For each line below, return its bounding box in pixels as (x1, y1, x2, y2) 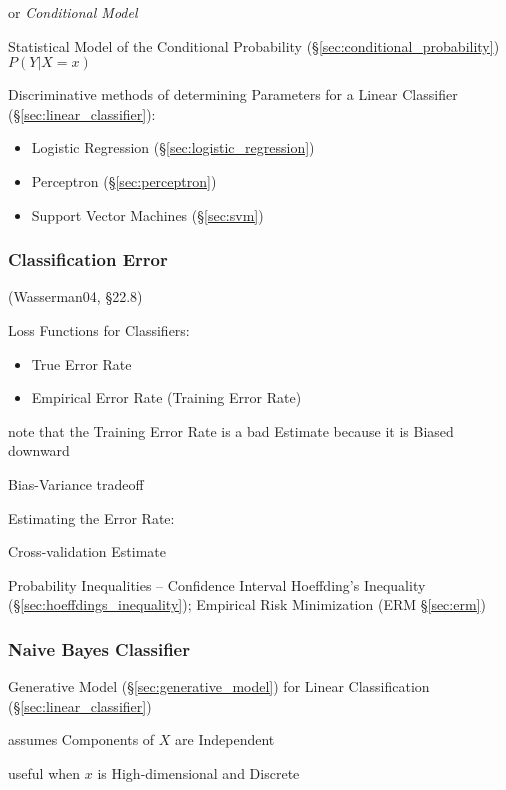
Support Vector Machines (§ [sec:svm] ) (31, 204, 264, 225)
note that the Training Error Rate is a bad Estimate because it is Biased (8, 420, 454, 441)
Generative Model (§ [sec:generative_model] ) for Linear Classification (8, 676, 430, 697)
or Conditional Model (8, 2, 138, 22)
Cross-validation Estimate (8, 541, 166, 562)
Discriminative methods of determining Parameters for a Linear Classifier (8, 84, 458, 105)
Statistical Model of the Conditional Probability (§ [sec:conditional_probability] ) (8, 35, 500, 56)
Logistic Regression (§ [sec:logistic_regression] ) (31, 137, 315, 158)
